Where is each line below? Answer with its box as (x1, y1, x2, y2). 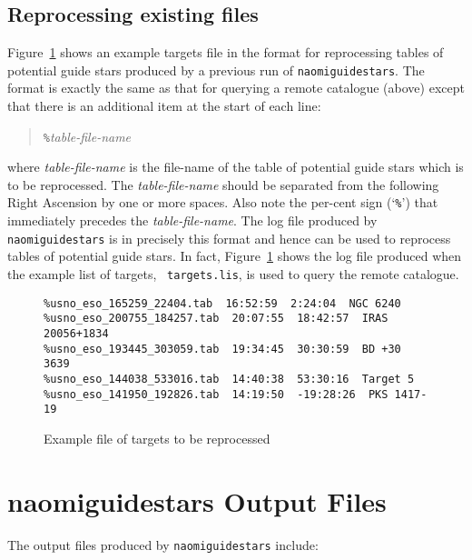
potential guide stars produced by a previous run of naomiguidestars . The (7, 60, 425, 79)
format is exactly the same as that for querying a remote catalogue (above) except (7, 78, 465, 97)
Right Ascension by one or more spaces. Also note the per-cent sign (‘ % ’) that (7, 193, 438, 212)
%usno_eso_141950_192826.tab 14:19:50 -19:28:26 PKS (44, 387, 388, 401)
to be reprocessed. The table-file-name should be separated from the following (7, 175, 439, 194)
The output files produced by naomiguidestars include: (7, 535, 319, 554)
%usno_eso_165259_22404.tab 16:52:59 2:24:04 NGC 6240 (44, 296, 401, 310)
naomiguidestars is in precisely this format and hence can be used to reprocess (7, 228, 451, 247)
